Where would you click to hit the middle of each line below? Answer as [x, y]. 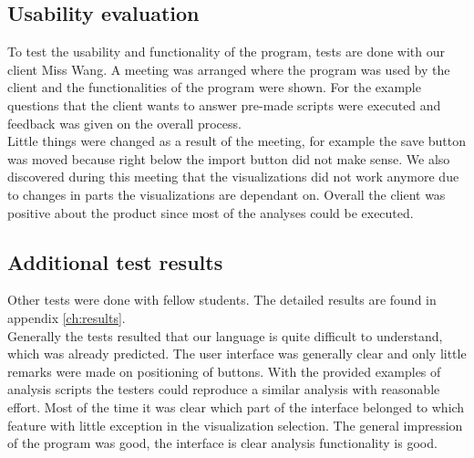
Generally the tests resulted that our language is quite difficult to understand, [225, 335]
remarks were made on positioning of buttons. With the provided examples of [224, 371]
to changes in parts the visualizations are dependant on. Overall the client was [227, 194]
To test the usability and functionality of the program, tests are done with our [226, 52]
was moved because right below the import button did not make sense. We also [229, 158]
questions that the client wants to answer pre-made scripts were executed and [224, 104]
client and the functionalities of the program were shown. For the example [214, 87]
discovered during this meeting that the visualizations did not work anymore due [233, 177]
